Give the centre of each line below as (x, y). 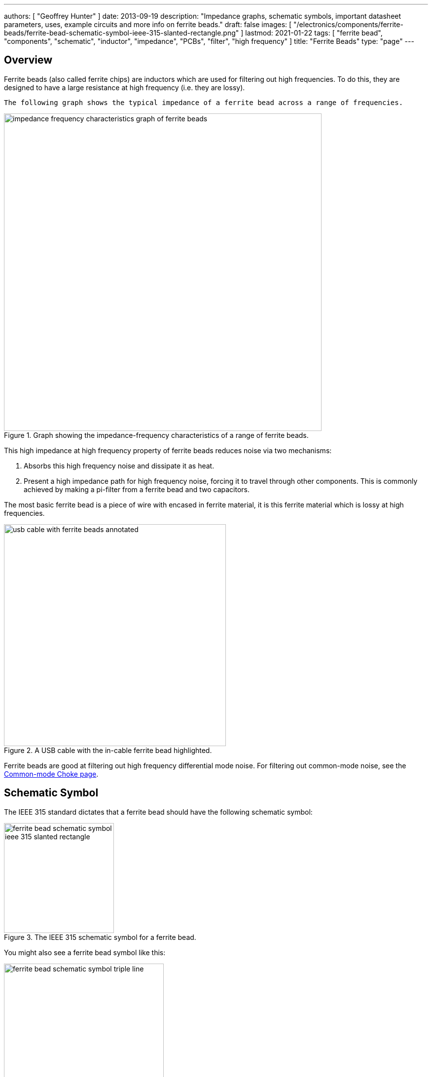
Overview (28, 60)
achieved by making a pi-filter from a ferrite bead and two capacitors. (137, 489)
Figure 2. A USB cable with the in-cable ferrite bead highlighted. (108, 750)
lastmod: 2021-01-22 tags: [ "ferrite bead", (314, 33)
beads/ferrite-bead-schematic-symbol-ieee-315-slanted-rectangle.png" (122, 33)
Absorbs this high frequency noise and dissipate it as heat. (119, 466)
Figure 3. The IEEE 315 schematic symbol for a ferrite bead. (100, 937)
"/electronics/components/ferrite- (348, 24)
